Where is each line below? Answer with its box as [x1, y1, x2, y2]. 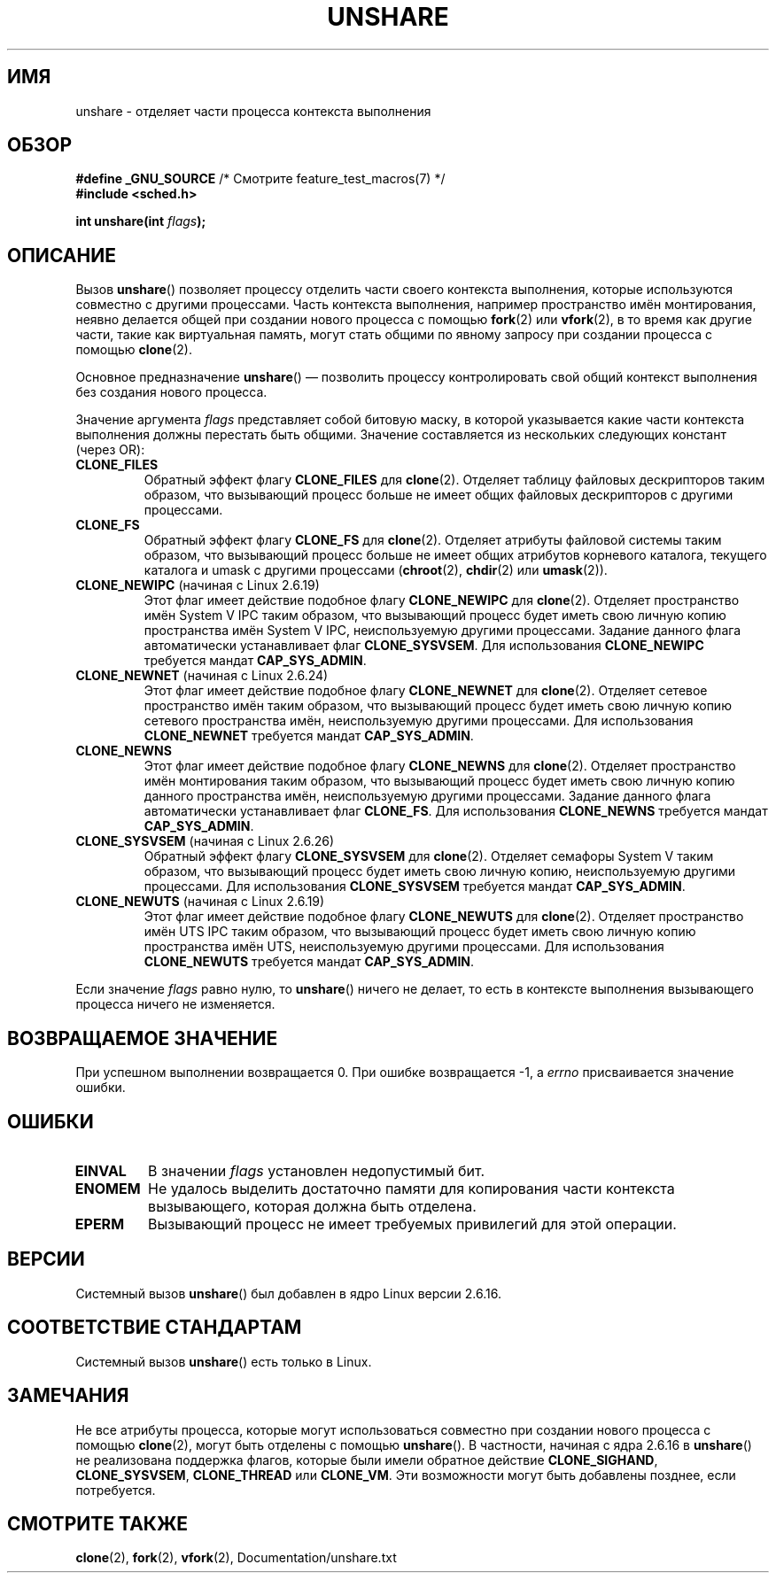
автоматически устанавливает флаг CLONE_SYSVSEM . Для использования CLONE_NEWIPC [144, 638, 704, 654]
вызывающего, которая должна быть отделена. [148, 1197, 477, 1215]
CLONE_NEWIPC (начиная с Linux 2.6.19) [75, 577, 320, 593]
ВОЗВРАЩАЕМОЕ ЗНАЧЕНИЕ [7, 1026, 278, 1049]
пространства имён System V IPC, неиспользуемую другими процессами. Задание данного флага [144, 623, 741, 639]
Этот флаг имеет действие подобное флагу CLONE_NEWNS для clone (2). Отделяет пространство [144, 758, 736, 774]
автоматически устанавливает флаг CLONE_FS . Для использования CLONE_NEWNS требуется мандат [144, 803, 768, 819]
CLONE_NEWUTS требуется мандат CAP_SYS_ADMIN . [144, 954, 475, 970]
